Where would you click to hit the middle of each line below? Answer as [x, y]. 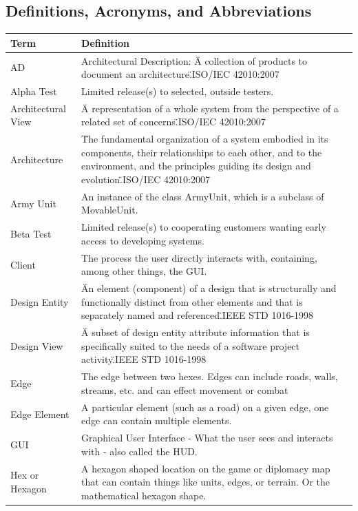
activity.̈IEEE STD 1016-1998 [144, 359]
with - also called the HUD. [139, 451]
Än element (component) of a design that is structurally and [209, 288]
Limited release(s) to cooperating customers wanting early [204, 227]
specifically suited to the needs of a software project [191, 345]
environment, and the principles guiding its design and [196, 166]
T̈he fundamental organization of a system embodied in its [205, 139]
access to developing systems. [143, 240]
